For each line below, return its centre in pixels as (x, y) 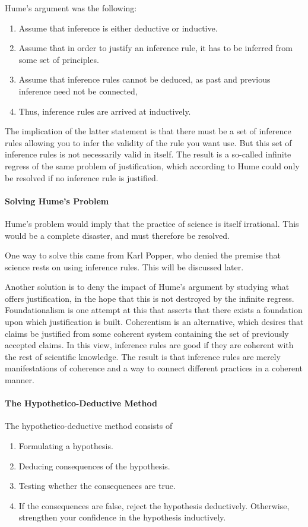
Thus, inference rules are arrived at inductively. (105, 111)
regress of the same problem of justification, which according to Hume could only (152, 165)
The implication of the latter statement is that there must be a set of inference (148, 131)
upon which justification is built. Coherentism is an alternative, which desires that (154, 322)
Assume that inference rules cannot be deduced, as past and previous (145, 79)
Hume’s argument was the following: (71, 8)
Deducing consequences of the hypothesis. (94, 466)
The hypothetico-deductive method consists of (89, 426)
